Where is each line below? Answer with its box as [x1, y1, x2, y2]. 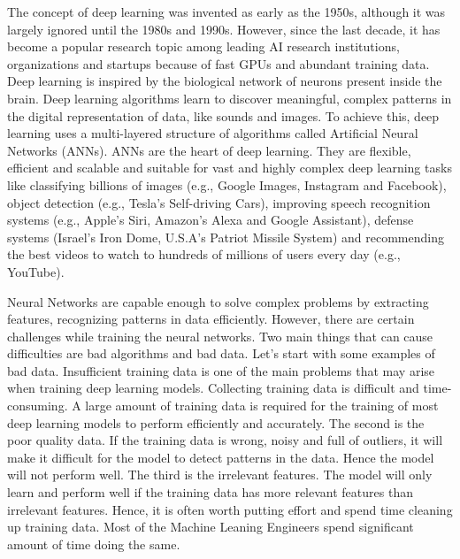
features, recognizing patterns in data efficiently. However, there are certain [7, 310, 415, 328]
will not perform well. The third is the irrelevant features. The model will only [7, 465, 433, 484]
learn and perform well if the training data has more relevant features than [7, 483, 413, 502]
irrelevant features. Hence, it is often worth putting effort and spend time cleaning [7, 500, 453, 518]
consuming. [7, 396, 68, 415]
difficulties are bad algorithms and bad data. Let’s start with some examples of [7, 344, 435, 363]
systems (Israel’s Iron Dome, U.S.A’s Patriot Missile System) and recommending [7, 227, 444, 246]
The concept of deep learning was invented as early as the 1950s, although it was [7, 3, 446, 20]
